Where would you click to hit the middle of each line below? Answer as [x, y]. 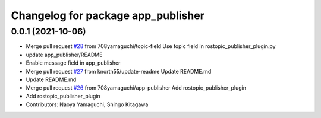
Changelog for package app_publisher [108, 15]
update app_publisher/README [64, 55]
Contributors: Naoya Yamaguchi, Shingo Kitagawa [87, 104]
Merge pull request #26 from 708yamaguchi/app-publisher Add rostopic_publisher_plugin [136, 88]
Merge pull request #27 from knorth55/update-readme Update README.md [119, 71]
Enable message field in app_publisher [73, 63]
